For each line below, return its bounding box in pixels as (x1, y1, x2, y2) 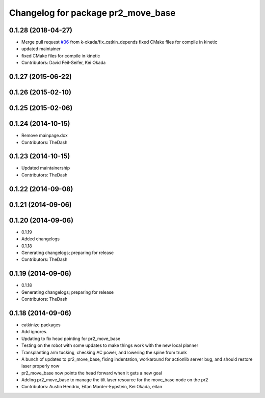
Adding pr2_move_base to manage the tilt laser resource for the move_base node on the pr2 (21, 377, 209, 383)
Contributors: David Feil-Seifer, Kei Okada (21, 59, 106, 66)
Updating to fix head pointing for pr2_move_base (21, 336, 121, 341)
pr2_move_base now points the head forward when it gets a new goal (21, 370, 162, 376)
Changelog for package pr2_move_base (9, 7, 176, 18)
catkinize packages (21, 322, 61, 328)
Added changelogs (21, 236, 60, 242)
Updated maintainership (21, 165, 70, 171)
